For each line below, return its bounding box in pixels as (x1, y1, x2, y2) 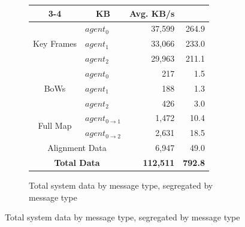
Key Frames (33, 37, 77, 50)
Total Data (54, 156, 100, 168)
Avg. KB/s (129, 7, 175, 19)
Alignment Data (47, 141, 107, 154)
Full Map (38, 119, 72, 131)
